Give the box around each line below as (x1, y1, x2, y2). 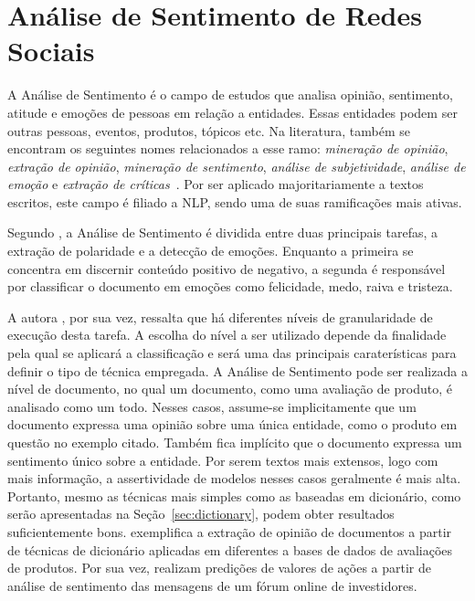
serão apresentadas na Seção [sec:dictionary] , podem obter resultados (7, 504, 395, 523)
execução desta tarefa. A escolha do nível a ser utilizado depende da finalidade (7, 325, 447, 344)
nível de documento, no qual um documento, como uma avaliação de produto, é (7, 379, 452, 398)
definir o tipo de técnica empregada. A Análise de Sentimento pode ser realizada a (7, 361, 468, 380)
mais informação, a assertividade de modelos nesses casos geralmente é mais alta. (7, 469, 461, 488)
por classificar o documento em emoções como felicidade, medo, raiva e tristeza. (7, 277, 453, 296)
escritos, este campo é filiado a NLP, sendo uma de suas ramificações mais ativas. (7, 192, 462, 211)
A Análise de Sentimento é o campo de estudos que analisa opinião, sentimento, (7, 85, 454, 104)
